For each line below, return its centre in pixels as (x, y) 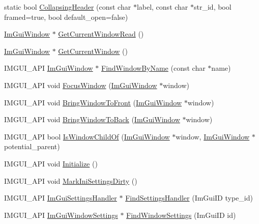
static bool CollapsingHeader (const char (68, 7)
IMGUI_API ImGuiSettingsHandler (61, 198)
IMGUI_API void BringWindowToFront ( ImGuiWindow (93, 102)
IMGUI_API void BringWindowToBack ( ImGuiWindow (92, 119)
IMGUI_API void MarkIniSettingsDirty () (71, 180)
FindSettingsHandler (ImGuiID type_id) (189, 198)
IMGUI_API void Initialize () (51, 163)
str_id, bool (213, 7)
